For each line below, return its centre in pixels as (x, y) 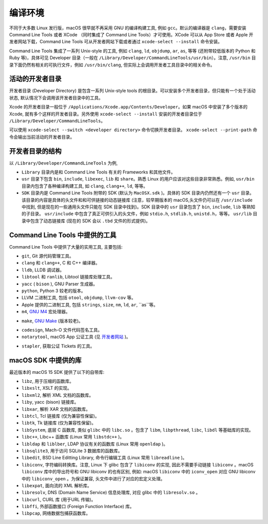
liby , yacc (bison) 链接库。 (50, 402)
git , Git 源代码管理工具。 (48, 256)
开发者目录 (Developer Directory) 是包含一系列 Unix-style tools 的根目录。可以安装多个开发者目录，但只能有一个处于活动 (132, 91)
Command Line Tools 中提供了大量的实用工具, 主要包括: (66, 247)
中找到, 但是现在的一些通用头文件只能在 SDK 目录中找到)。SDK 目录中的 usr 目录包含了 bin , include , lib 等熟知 (138, 207)
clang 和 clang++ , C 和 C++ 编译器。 (61, 263)
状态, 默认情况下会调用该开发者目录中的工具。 (56, 97)
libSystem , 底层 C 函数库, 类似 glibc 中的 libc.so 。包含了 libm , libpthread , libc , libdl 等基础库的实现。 (137, 430)
